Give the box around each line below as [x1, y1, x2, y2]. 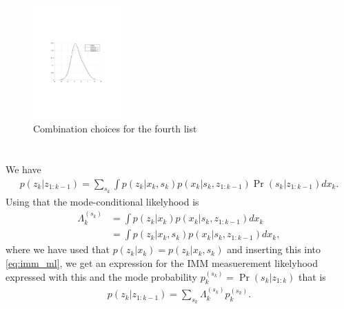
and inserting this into [227, 242, 321, 257]
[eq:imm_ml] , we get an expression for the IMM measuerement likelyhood [6, 255, 318, 270]
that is [299, 269, 326, 283]
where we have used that [6, 242, 110, 257]
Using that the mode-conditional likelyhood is [6, 194, 199, 208]
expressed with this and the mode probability [6, 269, 197, 283]
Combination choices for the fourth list [33, 121, 197, 136]
